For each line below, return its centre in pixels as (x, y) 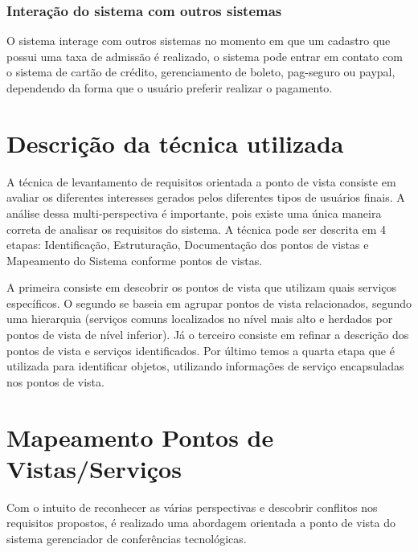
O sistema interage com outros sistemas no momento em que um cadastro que (199, 41)
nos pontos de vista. (55, 381)
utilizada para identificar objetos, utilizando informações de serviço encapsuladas (205, 366)
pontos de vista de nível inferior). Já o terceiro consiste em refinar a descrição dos (208, 335)
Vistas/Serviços (94, 468)
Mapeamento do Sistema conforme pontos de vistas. (135, 260)
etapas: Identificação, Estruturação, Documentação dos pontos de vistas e (188, 245)
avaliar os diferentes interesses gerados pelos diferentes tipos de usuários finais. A (206, 197)
